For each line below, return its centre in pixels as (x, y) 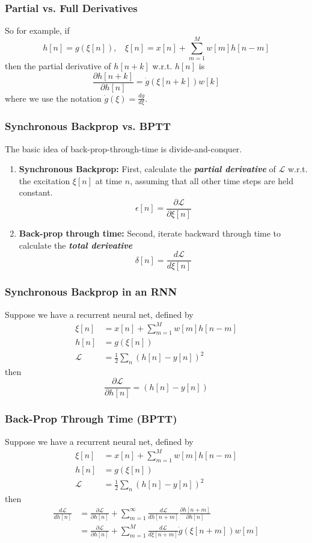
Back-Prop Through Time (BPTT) (91, 419)
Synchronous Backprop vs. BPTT (88, 126)
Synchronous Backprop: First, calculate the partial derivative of (147, 169)
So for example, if (37, 30)
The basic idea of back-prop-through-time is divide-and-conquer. (124, 148)
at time (109, 180)
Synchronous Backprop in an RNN (91, 292)
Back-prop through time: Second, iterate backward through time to (150, 233)
